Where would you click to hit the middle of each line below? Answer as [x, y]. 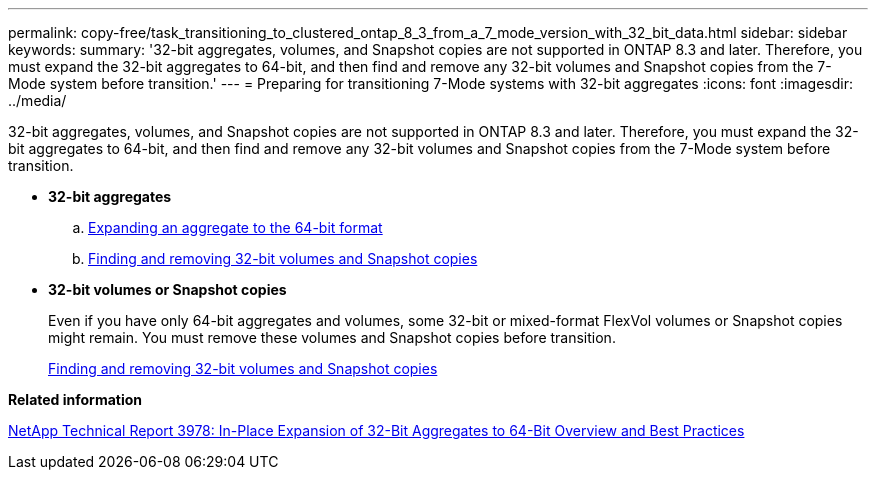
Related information [75, 399]
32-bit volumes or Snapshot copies [167, 289]
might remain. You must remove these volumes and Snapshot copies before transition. [332, 337]
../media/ [37, 100]
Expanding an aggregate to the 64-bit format [235, 227]
